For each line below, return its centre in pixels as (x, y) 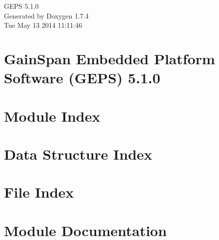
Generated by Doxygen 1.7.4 (46, 15)
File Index (39, 192)
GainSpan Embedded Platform (109, 58)
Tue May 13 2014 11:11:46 (43, 25)
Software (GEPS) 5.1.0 (82, 78)
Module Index (52, 116)
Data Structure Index (78, 154)
